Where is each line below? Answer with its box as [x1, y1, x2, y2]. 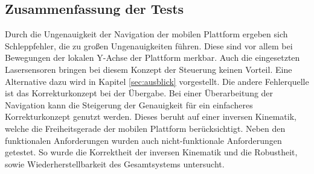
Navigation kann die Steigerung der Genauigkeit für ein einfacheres [5, 98, 253, 111]
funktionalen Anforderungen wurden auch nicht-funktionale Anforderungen [5, 134, 282, 146]
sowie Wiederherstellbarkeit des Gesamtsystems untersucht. [5, 157, 225, 170]
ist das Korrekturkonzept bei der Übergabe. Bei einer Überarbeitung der [5, 87, 274, 99]
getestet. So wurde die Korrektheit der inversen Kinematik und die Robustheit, [5, 146, 298, 158]
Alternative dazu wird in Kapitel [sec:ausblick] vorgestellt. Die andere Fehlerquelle [5, 75, 309, 87]
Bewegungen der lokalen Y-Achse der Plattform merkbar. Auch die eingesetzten [5, 51, 300, 64]
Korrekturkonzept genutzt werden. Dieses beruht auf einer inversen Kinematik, [5, 110, 296, 123]
